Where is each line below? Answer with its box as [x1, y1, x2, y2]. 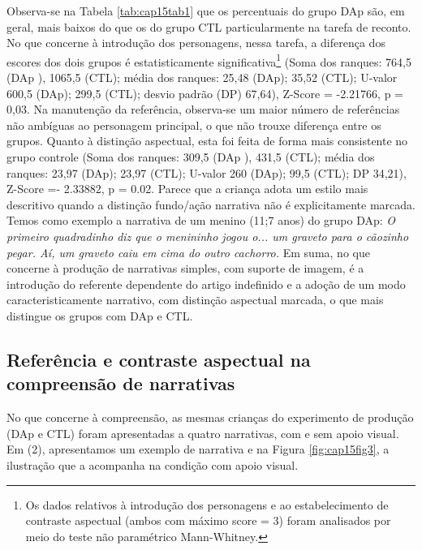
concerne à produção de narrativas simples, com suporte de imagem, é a [6, 260, 364, 277]
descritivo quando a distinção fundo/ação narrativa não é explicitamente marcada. [6, 196, 416, 213]
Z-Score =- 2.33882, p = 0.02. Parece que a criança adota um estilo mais [6, 180, 368, 197]
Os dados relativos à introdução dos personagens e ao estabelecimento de [25, 496, 389, 513]
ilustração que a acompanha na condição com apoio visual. [6, 456, 299, 473]
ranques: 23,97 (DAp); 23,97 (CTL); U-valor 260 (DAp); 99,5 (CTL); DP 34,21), [6, 164, 407, 181]
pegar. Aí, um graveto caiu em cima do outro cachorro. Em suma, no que [6, 243, 370, 260]
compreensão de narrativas [6, 371, 235, 396]
